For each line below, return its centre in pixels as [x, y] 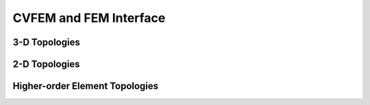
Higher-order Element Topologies [86, 86]
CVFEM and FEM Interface [89, 18]
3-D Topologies [46, 42]
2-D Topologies [46, 64]
